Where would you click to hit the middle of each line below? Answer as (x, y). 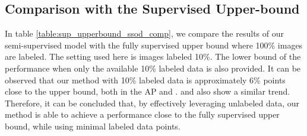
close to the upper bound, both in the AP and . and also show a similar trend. (148, 91)
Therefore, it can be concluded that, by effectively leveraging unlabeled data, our (152, 103)
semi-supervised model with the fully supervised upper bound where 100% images (154, 45)
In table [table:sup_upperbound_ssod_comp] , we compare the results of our (144, 33)
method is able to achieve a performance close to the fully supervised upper (142, 114)
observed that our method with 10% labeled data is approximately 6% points (145, 80)
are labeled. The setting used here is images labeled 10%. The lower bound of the (153, 56)
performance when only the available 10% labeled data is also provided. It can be (153, 68)
